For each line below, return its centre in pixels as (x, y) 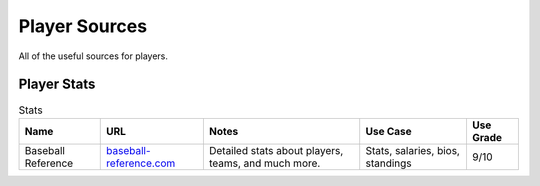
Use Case (388, 131)
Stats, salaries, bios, (412, 150)
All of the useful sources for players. (93, 56)
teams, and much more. (264, 163)
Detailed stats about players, (276, 150)
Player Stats (57, 84)
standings (388, 163)
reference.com (141, 163)
